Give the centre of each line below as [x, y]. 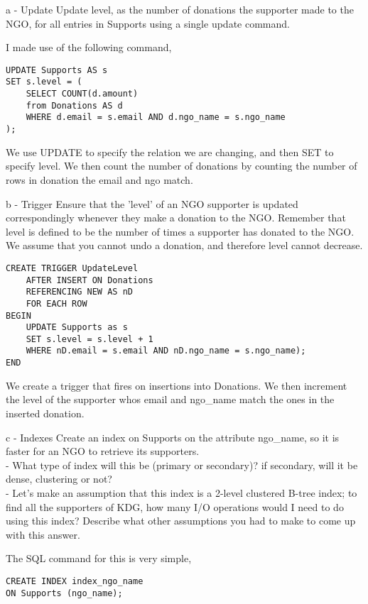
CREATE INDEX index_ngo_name [75, 581]
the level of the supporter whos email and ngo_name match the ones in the [170, 399]
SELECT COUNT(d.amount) [82, 94]
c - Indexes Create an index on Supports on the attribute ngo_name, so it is [173, 437]
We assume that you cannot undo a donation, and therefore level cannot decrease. [184, 245]
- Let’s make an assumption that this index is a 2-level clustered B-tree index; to [182, 492]
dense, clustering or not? [59, 479]
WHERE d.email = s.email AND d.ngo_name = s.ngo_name [156, 117]
